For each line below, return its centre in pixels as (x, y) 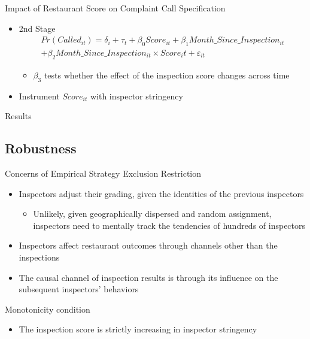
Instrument (39, 96)
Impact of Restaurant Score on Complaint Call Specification (115, 8)
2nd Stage (37, 28)
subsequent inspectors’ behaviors (79, 289)
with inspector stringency (136, 96)
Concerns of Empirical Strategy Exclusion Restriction (103, 173)
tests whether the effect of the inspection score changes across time (167, 75)
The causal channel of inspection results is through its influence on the (148, 277)
